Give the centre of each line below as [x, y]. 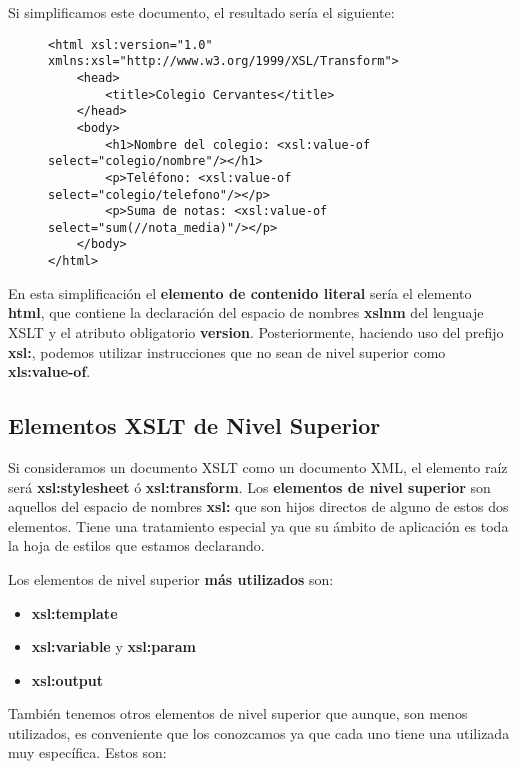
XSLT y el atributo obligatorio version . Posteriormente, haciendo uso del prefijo [256, 331]
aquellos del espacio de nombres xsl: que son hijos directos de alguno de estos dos [258, 506]
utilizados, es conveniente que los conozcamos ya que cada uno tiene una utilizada [259, 732]
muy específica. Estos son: [87, 752]
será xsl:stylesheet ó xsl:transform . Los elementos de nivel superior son [249, 486]
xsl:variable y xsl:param [113, 646]
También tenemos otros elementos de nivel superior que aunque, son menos [238, 713]
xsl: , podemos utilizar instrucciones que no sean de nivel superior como [227, 351]
